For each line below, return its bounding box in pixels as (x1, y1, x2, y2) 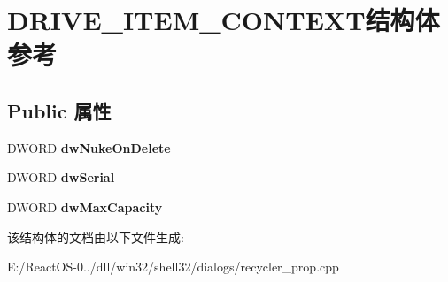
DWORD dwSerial (7, 168, 115, 187)
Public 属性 (7, 96, 112, 124)
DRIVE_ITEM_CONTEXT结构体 (7, 2, 440, 38)
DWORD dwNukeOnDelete (7, 138, 171, 156)
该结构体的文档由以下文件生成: (7, 227, 184, 246)
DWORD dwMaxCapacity (7, 197, 163, 216)
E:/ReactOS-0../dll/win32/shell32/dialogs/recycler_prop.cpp (7, 257, 339, 276)
